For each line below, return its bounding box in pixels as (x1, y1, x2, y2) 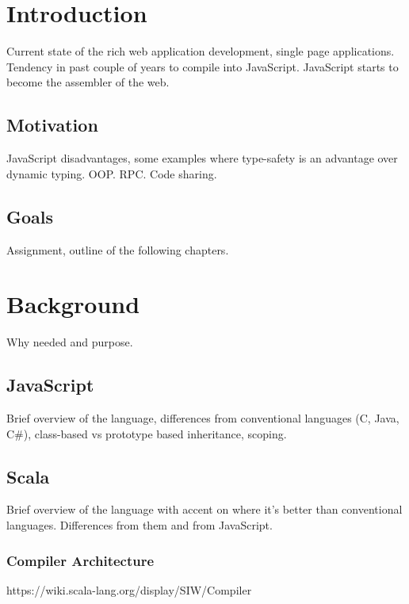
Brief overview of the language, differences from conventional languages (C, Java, (6, 410, 399, 426)
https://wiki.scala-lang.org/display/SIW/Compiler (6, 581, 252, 598)
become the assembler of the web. (6, 74, 170, 90)
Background (6, 288, 140, 320)
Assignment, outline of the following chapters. (6, 241, 229, 258)
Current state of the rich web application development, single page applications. (6, 43, 395, 59)
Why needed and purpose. (6, 334, 133, 350)
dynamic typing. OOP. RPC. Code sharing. (6, 165, 217, 182)
